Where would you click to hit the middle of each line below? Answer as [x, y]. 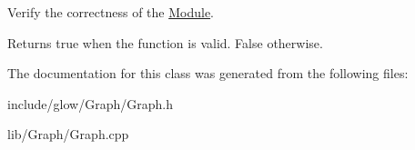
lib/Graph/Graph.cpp [68, 134]
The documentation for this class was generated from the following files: [208, 73]
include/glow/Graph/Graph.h [90, 103]
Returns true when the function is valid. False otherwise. [165, 42]
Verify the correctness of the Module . [111, 12]
